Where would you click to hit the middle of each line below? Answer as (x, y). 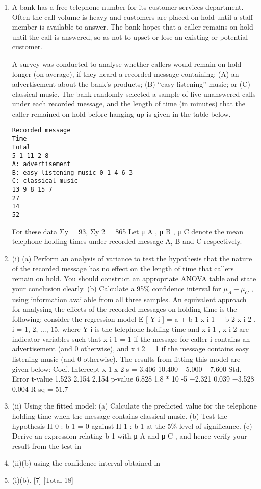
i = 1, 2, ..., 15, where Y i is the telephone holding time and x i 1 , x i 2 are (130, 329)
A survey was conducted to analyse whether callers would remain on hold (127, 63)
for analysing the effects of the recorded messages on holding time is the (124, 309)
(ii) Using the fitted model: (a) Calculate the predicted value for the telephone (134, 406)
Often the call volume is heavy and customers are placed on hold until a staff (133, 17)
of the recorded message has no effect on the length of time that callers (123, 268)
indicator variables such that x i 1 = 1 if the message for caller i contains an (131, 338)
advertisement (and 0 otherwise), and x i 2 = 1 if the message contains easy (130, 349)
